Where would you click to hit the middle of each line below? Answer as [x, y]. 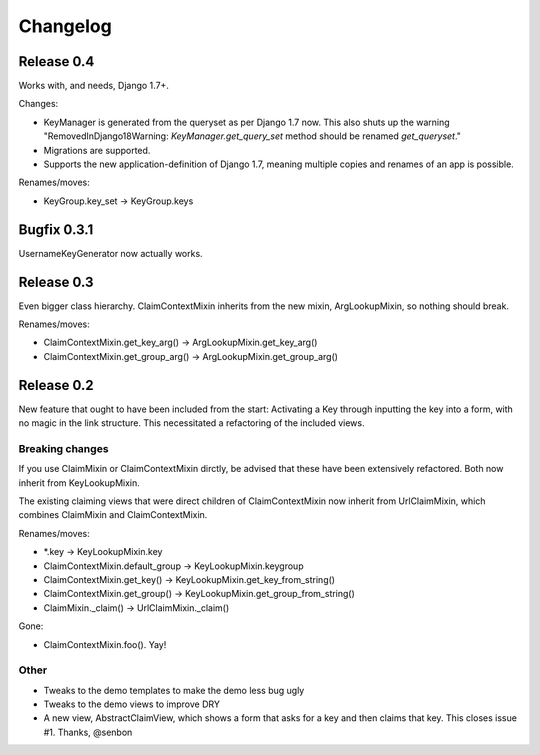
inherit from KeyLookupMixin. [79, 482]
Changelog [65, 26]
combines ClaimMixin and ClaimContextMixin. [113, 515]
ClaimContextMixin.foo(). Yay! [105, 644]
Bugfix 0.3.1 [56, 229]
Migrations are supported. [97, 150]
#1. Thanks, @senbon [88, 732]
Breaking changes [63, 448]
